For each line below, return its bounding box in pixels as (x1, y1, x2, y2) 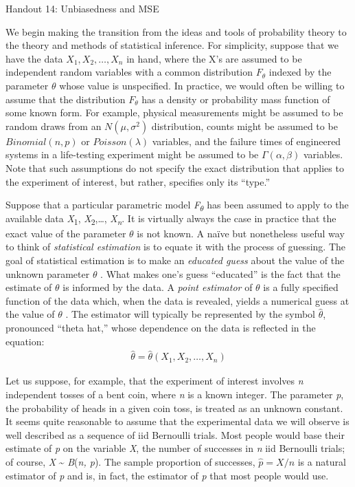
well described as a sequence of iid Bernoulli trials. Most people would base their (5, 427, 345, 442)
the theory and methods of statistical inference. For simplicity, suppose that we (5, 38, 339, 52)
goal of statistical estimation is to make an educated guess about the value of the (5, 253, 345, 268)
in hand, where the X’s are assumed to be (126, 51, 302, 65)
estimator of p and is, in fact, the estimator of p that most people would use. (5, 468, 329, 482)
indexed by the (268, 65, 332, 79)
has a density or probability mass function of (141, 91, 330, 106)
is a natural (297, 455, 346, 468)
